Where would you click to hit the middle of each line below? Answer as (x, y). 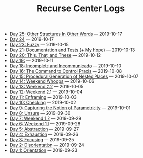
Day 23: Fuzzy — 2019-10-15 (39, 45)
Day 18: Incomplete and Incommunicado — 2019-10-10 (66, 66)
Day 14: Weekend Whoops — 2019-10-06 (52, 81)
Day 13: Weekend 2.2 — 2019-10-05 (47, 87)
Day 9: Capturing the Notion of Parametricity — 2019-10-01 (70, 108)
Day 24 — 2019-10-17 (32, 39)
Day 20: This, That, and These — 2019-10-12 (55, 55)
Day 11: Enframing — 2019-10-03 (43, 97)
